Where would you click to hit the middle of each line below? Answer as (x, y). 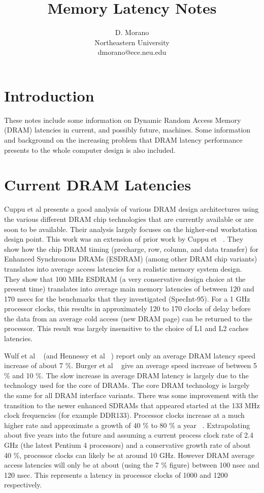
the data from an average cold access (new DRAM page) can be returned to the (128, 318)
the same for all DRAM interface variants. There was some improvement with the (131, 395)
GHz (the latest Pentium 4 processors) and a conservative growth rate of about (127, 445)
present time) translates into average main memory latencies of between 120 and (129, 289)
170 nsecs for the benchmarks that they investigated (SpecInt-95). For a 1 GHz (127, 298)
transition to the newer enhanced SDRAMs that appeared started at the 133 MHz (132, 405)
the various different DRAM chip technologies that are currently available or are (129, 219)
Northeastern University (132, 42)
